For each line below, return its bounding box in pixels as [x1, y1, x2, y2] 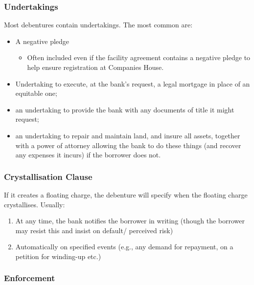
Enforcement [4, 272, 55, 284]
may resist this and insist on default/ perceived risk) [15, 225, 173, 235]
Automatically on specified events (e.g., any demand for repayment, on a [15, 241, 233, 252]
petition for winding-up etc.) [15, 251, 101, 261]
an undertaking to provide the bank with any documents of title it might [15, 104, 234, 114]
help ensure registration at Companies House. [27, 62, 164, 72]
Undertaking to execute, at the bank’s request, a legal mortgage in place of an [15, 78, 250, 88]
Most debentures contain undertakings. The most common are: [4, 20, 193, 30]
